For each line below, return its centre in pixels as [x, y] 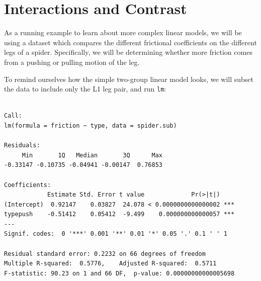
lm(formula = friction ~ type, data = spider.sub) [91, 125]
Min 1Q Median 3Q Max [92, 155]
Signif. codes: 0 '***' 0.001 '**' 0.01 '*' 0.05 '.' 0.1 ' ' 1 [116, 234]
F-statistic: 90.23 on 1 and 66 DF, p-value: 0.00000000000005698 [119, 273]
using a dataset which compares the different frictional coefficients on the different [130, 42]
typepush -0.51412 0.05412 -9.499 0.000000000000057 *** [119, 214]
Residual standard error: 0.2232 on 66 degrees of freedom [105, 254]
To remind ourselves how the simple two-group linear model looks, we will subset [129, 79]
